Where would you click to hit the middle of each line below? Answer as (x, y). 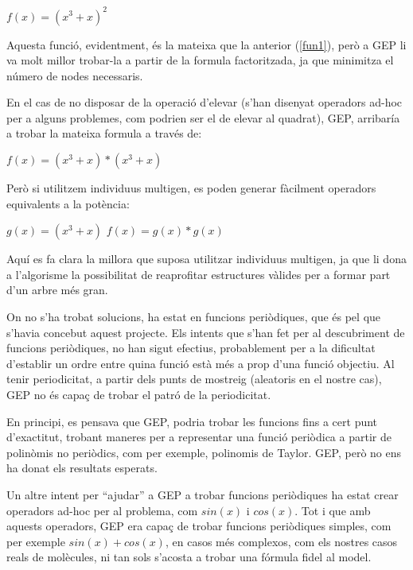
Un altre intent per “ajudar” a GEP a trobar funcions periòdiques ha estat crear (203, 494)
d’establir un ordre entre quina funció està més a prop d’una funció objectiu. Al (201, 363)
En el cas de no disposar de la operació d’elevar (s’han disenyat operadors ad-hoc (205, 102)
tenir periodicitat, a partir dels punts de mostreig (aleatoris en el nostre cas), (194, 379)
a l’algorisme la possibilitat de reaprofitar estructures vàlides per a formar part (199, 274)
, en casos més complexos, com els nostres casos (281, 541)
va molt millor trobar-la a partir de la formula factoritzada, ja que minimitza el (200, 60)
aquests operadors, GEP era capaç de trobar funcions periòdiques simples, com (199, 526)
